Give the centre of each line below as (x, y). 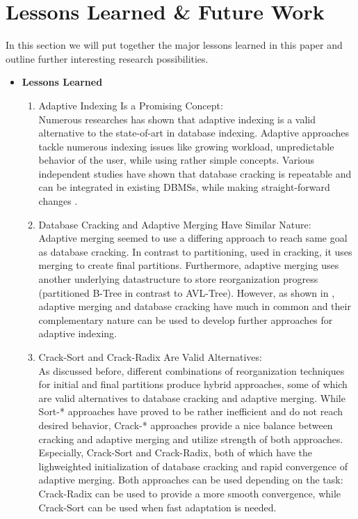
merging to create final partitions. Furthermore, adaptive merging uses (189, 265)
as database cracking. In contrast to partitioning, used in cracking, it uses (195, 251)
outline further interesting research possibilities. (107, 58)
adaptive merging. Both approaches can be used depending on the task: (191, 480)
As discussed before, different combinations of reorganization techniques (192, 370)
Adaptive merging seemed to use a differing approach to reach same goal (193, 238)
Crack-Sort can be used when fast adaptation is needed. (157, 507)
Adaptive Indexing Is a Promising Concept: (131, 105)
